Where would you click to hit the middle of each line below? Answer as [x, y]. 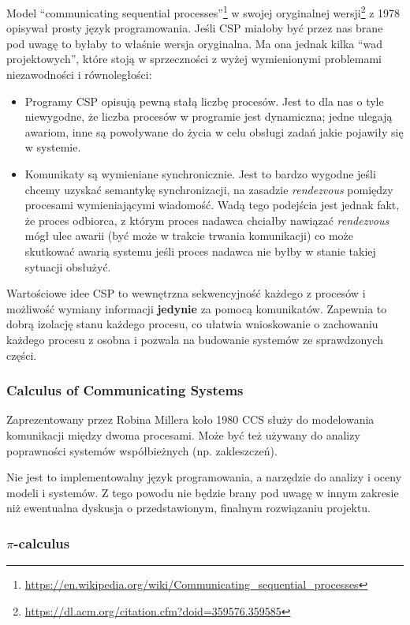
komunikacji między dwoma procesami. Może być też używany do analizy [183, 434]
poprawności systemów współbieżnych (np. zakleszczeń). [142, 450]
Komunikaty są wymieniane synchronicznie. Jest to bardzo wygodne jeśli [200, 174]
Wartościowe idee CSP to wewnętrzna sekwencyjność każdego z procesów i [186, 293]
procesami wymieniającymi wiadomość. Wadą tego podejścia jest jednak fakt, [212, 205]
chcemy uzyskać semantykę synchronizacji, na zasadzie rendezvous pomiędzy [209, 189]
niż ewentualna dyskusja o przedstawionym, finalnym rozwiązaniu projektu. [188, 508]
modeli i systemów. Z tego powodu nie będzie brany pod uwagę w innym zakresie [203, 492]
